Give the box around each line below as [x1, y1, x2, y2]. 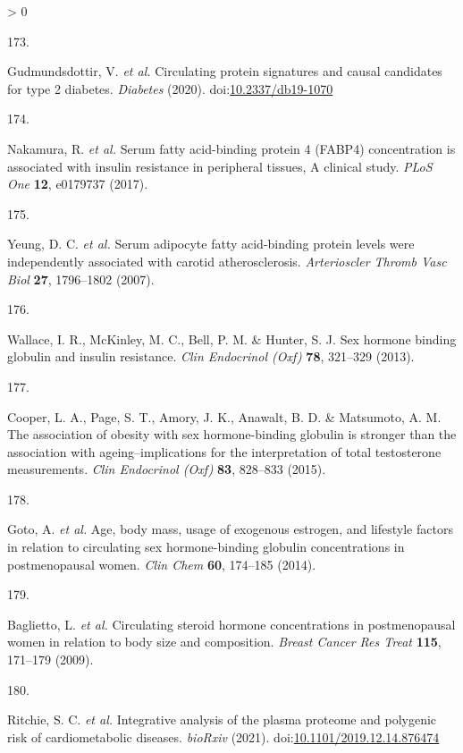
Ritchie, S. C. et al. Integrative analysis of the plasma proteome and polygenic [7, 710, 437, 729]
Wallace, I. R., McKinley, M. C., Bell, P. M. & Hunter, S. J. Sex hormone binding [7, 329, 457, 348]
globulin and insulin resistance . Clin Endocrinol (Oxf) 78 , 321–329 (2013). [7, 347, 415, 366]
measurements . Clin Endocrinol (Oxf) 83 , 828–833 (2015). [7, 460, 326, 478]
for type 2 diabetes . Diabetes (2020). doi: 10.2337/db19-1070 [7, 79, 333, 97]
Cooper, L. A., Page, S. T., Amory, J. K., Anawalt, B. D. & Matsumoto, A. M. [7, 407, 442, 426]
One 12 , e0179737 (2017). [7, 174, 148, 193]
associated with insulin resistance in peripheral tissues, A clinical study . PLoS [7, 157, 433, 175]
